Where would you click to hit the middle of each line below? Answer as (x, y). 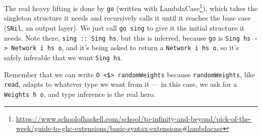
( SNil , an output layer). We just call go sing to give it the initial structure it (124, 27)
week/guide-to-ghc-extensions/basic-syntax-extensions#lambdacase (119, 128)
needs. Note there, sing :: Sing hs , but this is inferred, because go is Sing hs (127, 37)
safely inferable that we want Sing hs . (63, 57)
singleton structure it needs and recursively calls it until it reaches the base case (127, 18)
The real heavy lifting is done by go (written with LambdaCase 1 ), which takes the (131, 7)
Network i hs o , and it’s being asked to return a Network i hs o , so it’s (125, 47)
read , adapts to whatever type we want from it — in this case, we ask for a (121, 84)
